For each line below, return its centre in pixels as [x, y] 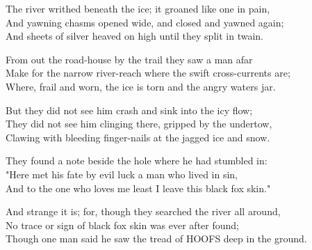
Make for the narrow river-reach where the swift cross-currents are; [148, 73]
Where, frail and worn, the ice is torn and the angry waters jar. [141, 86]
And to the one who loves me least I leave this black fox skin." [138, 188]
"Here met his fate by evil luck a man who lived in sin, [122, 174]
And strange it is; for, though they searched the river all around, [143, 211]
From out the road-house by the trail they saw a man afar [129, 59]
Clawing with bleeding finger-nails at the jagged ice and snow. [138, 137]
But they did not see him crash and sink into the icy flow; [129, 110]
